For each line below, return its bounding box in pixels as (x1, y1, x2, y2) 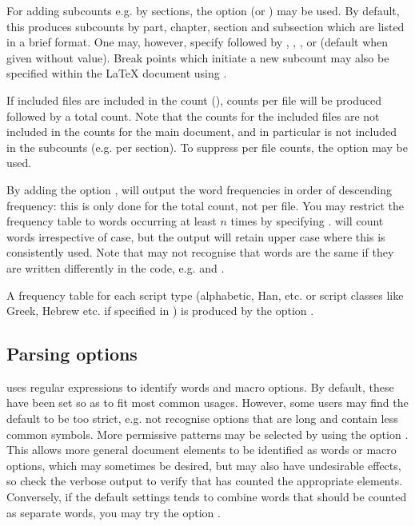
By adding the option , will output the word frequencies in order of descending (6, 181, 392, 197)
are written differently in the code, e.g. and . (6, 259, 225, 276)
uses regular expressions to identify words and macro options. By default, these (6, 378, 394, 395)
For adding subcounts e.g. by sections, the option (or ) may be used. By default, (6, 2, 400, 18)
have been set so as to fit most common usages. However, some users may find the (6, 394, 409, 411)
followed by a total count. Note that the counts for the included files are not (6, 107, 380, 124)
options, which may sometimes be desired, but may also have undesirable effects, (6, 456, 401, 473)
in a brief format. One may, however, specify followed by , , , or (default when (6, 34, 389, 50)
